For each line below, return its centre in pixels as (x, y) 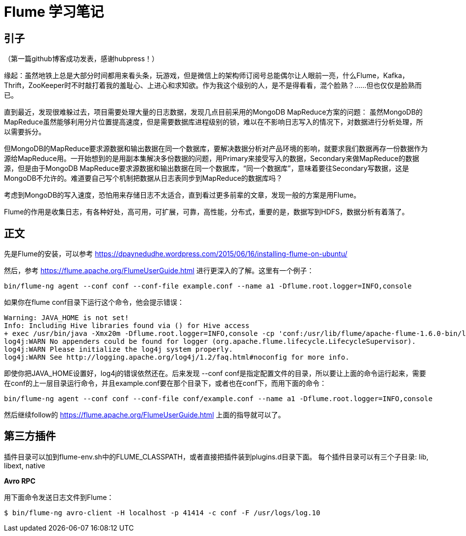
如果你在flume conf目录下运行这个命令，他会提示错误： (94, 302)
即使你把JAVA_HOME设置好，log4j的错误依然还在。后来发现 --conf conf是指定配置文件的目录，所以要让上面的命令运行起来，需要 (215, 373)
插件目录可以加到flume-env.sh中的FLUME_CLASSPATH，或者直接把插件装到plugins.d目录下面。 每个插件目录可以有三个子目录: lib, (216, 456)
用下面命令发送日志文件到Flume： (59, 497)
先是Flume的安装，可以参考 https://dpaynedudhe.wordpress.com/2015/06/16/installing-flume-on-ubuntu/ (176, 254)
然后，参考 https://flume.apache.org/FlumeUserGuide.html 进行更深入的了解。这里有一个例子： (159, 271)
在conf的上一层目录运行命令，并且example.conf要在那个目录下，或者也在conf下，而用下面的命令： (165, 383)
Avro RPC (20, 481)
